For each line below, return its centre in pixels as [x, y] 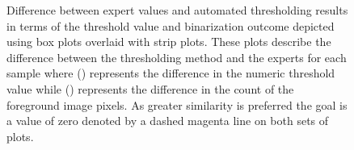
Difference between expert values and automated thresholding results [177, 10]
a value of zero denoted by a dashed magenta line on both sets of [168, 121]
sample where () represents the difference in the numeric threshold [171, 73]
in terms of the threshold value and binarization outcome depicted [171, 25]
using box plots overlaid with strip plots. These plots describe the [169, 42]
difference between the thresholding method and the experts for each [177, 57]
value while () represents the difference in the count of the [150, 88]
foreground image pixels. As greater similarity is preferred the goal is [177, 104]
